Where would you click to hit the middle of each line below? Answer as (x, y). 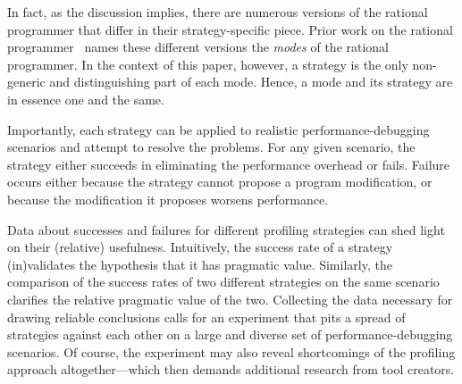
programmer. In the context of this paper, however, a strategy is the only (208, 64)
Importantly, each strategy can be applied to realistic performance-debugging (218, 129)
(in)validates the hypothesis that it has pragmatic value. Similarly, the (200, 264)
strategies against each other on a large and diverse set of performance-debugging (230, 334)
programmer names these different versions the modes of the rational (198, 47)
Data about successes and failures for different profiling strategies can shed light (226, 229)
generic (26, 82)
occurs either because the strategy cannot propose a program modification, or (220, 182)
